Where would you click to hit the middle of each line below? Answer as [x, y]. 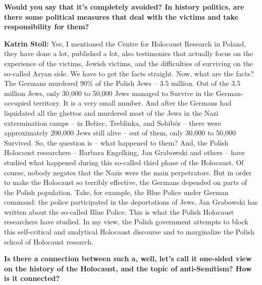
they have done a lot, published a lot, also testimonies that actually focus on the [129, 53]
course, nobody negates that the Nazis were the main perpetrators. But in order [128, 172]
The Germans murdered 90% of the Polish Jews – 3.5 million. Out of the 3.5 [122, 83]
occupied [18, 103]
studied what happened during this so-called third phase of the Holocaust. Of [124, 162]
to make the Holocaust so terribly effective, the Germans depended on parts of [126, 182]
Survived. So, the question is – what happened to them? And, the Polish [116, 142]
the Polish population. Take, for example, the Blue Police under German [116, 192]
